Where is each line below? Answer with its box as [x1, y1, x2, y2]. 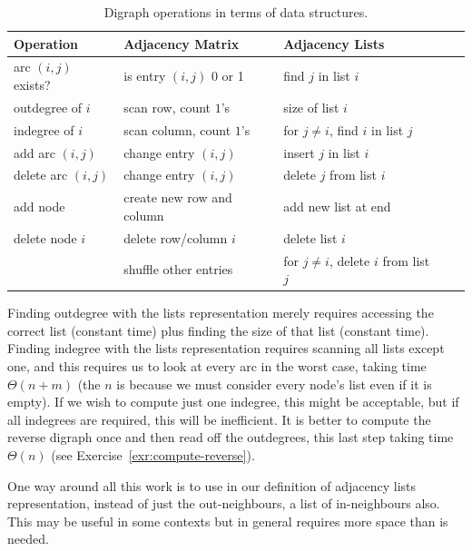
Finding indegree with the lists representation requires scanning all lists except [7, 339, 445, 358]
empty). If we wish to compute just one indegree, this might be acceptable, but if [7, 392, 459, 411]
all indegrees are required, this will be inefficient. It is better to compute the [7, 409, 431, 428]
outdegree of [14, 97, 83, 116]
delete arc [14, 165, 68, 184]
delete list [283, 228, 338, 247]
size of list [283, 97, 339, 116]
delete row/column [123, 228, 228, 247]
